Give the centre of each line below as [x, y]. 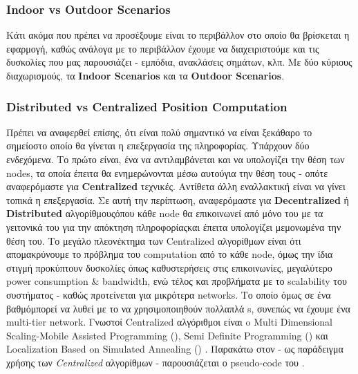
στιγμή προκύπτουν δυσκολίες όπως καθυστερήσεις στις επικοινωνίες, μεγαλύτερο [169, 267]
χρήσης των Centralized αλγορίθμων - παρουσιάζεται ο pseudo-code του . [156, 362]
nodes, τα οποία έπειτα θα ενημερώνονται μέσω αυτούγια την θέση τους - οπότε [167, 172]
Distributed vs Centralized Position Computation [147, 106]
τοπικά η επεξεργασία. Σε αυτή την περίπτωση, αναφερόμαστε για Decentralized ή [178, 199]
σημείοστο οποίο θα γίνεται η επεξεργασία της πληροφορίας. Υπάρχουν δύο [158, 146]
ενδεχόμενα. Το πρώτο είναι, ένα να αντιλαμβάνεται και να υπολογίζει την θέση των [176, 159]
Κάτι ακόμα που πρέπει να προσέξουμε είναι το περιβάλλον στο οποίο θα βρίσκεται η [178, 35]
